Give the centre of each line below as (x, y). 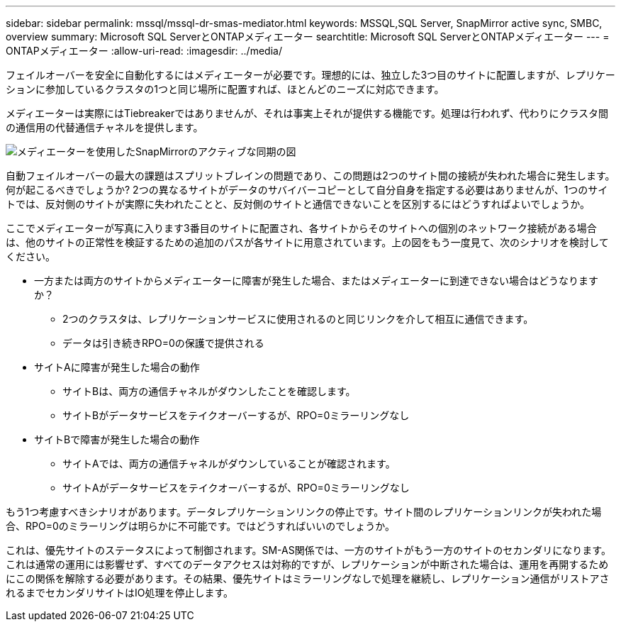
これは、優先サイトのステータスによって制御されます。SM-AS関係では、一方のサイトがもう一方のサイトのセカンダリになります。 (308, 550)
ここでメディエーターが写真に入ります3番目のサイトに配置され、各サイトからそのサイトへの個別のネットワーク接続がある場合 (301, 228)
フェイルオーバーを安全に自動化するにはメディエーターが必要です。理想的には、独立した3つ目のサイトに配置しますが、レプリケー (310, 75)
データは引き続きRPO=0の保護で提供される (163, 343)
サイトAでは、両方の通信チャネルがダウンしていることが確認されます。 (229, 464)
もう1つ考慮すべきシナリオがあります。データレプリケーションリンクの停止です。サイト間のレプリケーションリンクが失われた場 (304, 512)
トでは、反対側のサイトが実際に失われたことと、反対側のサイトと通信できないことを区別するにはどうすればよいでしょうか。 (298, 204)
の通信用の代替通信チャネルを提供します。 (105, 127)
